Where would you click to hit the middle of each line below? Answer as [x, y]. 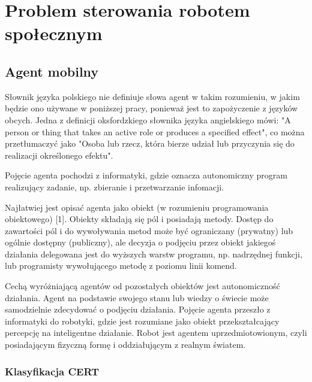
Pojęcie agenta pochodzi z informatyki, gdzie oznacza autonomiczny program [146, 175]
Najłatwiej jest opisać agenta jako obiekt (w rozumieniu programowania [137, 207]
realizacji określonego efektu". [59, 155]
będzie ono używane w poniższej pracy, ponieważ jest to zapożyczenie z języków [151, 108]
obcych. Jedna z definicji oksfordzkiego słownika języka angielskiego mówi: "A [148, 119]
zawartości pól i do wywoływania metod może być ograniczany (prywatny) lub [149, 230]
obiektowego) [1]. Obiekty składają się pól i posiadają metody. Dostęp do [139, 219]
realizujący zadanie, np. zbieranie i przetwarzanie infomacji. [114, 187]
